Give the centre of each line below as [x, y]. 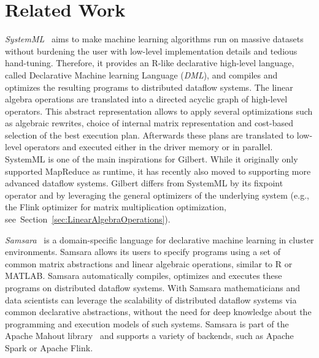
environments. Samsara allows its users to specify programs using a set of [143, 252]
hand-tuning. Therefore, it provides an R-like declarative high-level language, [150, 63]
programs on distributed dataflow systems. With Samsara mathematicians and [152, 288]
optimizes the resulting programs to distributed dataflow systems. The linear [149, 87]
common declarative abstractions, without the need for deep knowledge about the [158, 312]
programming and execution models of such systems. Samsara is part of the [147, 323]
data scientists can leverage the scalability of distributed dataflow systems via [151, 299]
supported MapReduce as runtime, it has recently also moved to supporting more [158, 171]
